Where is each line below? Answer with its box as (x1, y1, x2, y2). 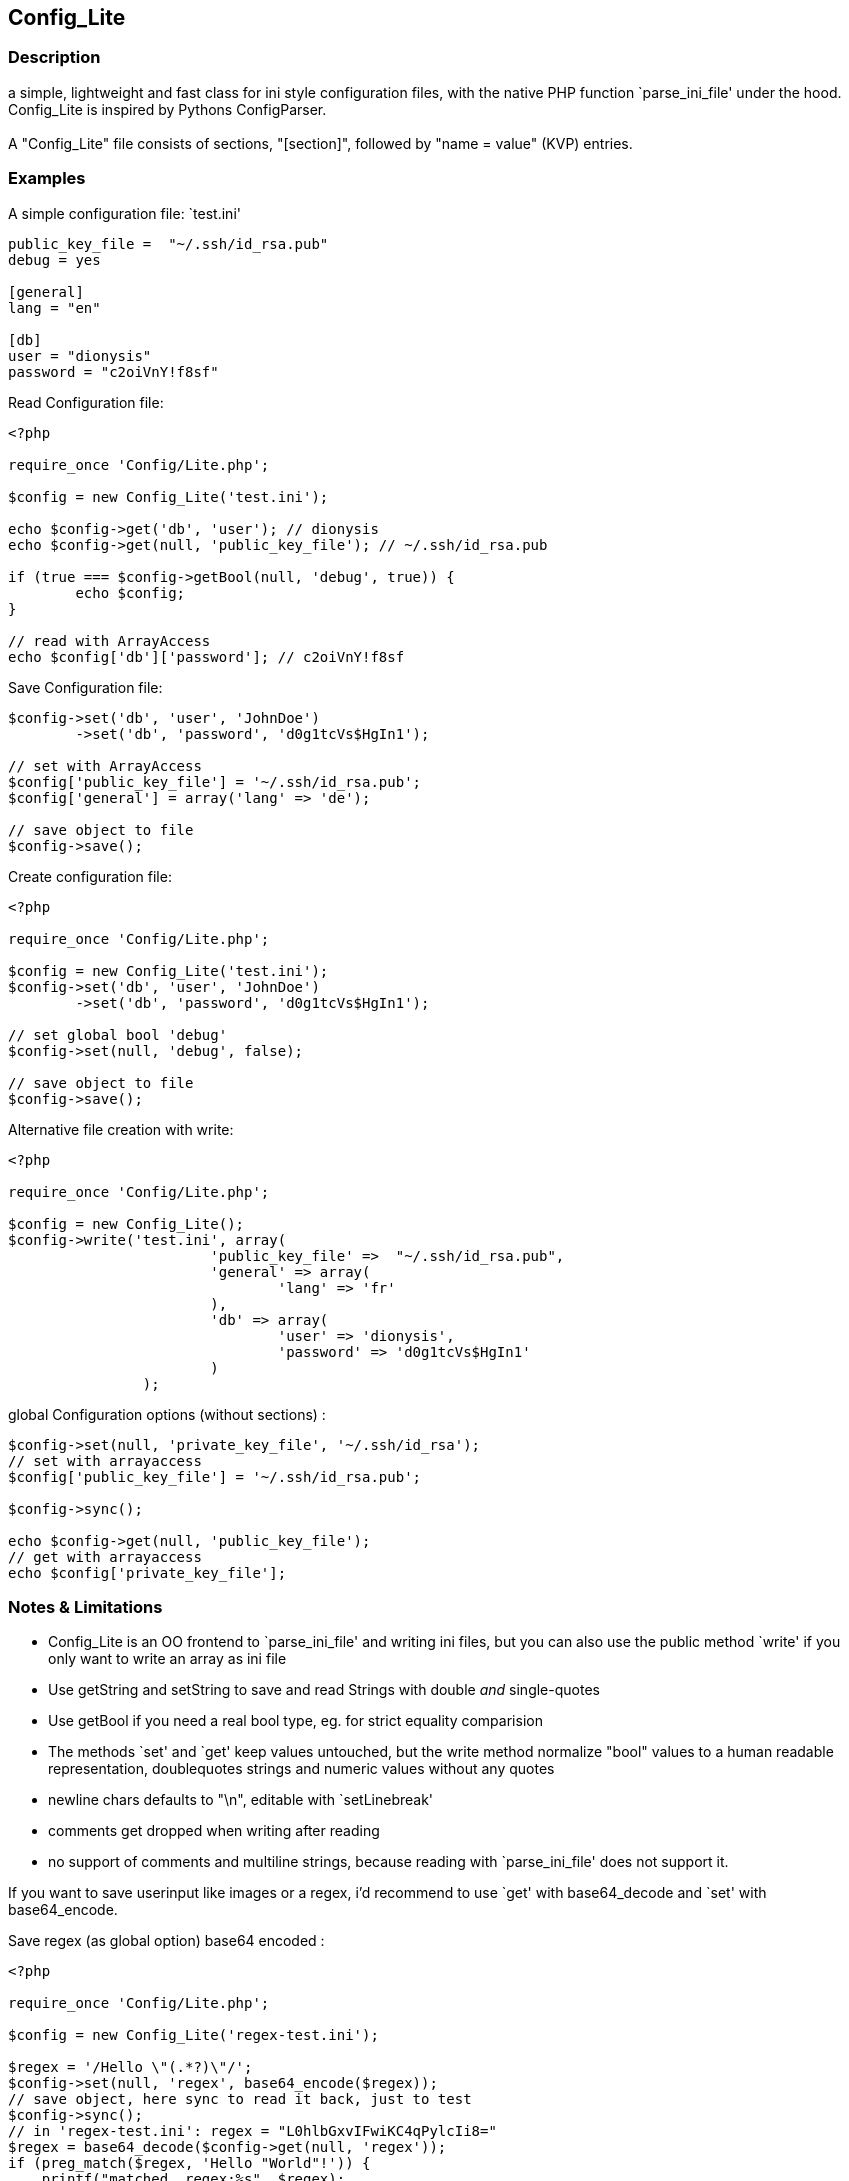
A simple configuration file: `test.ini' (8, 204, 241, 222)
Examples (8, 168, 86, 189)
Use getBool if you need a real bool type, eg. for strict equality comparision (48, 1712, 543, 1730)
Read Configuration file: (8, 393, 164, 411)
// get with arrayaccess (8, 1548, 202, 1565)
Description (8, 47, 101, 68)
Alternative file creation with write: (8, 1120, 234, 1138)
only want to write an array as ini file (48, 1650, 287, 1668)
